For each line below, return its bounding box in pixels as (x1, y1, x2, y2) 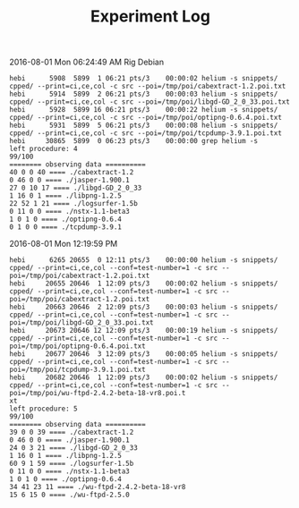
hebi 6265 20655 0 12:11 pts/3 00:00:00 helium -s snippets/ (9, 256, 278, 265)
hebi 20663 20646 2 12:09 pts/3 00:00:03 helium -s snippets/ (9, 302, 278, 312)
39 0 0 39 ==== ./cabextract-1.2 (9, 428, 134, 437)
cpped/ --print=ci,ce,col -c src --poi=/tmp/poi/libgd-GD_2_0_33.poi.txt (9, 97, 291, 106)
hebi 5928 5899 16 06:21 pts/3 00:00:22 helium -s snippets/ (9, 106, 278, 114)
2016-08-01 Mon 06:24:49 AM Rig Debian (9, 56, 164, 68)
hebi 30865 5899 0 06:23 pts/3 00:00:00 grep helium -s (9, 137, 258, 146)
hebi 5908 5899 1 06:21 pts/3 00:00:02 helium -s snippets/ (9, 74, 278, 83)
